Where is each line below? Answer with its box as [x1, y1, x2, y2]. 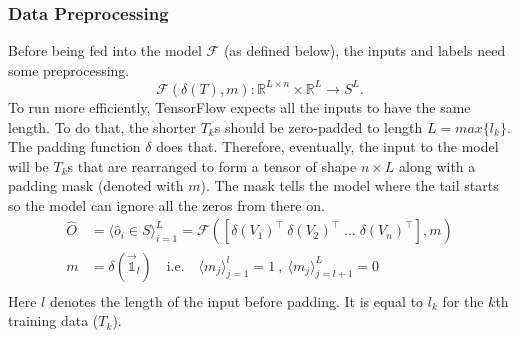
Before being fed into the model [8, 40, 202, 61]
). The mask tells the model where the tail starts [200, 175, 499, 196]
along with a [399, 155, 476, 176]
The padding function [8, 136, 141, 157]
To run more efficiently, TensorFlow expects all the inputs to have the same [8, 96, 471, 117]
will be [8, 155, 49, 176]
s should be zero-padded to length [214, 116, 423, 137]
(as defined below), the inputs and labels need [223, 40, 506, 61]
